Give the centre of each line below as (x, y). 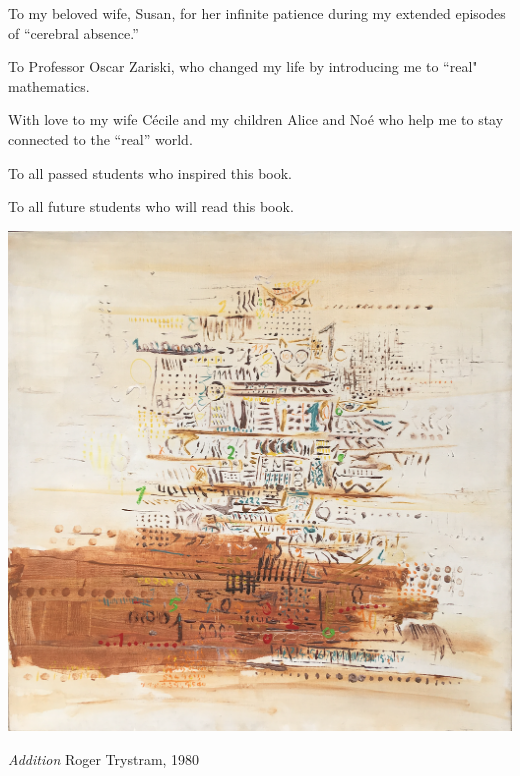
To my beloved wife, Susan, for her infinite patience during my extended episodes (257, 13)
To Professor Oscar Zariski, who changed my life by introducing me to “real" (243, 66)
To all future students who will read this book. (151, 206)
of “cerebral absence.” (73, 32)
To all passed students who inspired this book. (150, 172)
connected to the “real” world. (100, 138)
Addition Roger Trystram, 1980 (104, 758)
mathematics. (49, 85)
